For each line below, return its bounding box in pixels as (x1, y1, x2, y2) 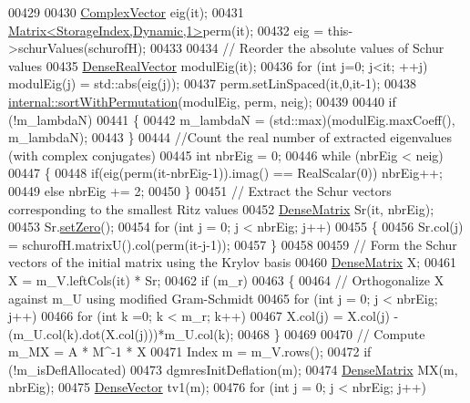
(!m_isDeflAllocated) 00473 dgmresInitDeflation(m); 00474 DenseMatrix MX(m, (8, 359, 458, 378)
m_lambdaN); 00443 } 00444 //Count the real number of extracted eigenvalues (8, 128, 453, 147)
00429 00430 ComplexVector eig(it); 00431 (8, 3, 244, 21)
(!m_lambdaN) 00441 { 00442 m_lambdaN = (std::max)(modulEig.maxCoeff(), (8, 109, 455, 129)
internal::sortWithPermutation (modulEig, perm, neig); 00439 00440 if (8, 91, 396, 110)
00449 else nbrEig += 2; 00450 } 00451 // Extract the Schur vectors (8, 181, 392, 200)
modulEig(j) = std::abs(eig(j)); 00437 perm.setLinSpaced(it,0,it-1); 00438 (8, 74, 416, 93)
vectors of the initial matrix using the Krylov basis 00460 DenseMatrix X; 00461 (8, 253, 456, 272)
